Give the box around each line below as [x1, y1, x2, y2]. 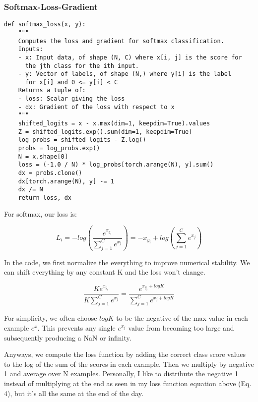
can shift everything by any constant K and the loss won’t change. [4, 267, 205, 277]
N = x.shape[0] [18, 153, 68, 160]
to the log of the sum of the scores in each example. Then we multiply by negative [4, 358, 254, 369]
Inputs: [18, 46, 43, 53]
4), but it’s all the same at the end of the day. [4, 388, 143, 398]
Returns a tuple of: [18, 87, 86, 94]
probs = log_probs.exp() [18, 145, 100, 152]
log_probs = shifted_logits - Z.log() [18, 136, 146, 144]
